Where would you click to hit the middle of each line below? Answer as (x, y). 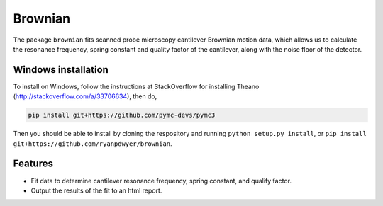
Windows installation (61, 70)
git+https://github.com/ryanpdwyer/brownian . (93, 143)
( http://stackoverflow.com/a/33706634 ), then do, (85, 96)
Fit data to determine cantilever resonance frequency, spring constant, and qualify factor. (161, 181)
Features (33, 164)
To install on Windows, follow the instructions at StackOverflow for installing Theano (136, 86)
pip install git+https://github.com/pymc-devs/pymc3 (122, 115)
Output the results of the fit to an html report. (96, 190)
